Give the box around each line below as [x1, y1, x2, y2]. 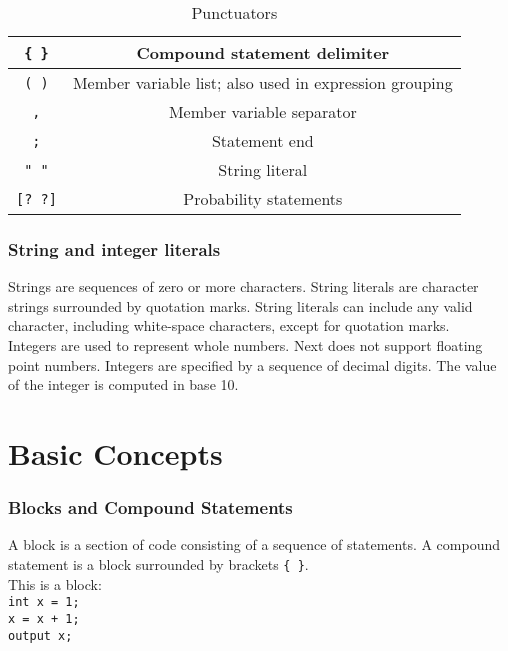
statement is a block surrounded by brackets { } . [8, 553, 309, 574]
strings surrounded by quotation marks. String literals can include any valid [8, 295, 473, 316]
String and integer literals [8, 236, 221, 261]
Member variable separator [168, 100, 357, 123]
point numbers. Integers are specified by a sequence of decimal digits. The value [8, 354, 497, 375]
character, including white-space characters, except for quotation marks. [8, 315, 450, 336]
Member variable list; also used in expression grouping [72, 71, 453, 94]
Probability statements [183, 187, 343, 210]
